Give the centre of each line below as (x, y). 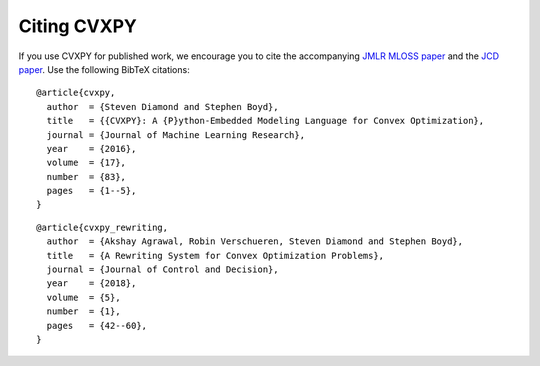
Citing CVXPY (77, 26)
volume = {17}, (86, 163)
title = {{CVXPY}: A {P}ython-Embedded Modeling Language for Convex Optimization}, (265, 121)
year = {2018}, (91, 283)
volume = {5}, (83, 297)
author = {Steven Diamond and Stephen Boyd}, (162, 106)
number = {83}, (86, 176)
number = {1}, (83, 311)
